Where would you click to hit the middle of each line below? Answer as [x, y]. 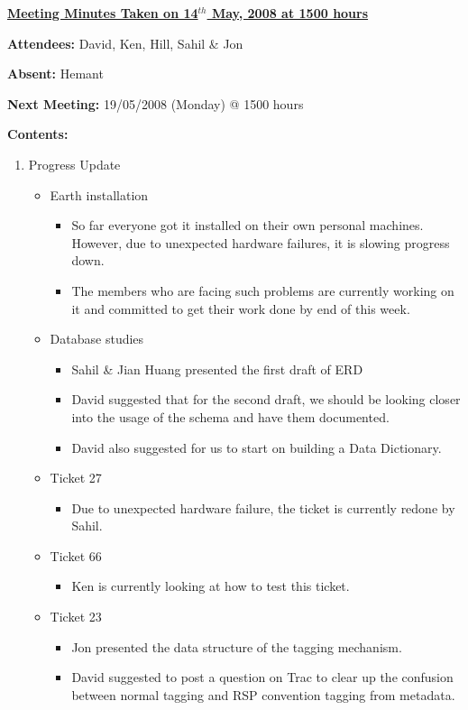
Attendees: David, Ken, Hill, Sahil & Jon [125, 43]
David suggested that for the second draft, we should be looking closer [266, 399]
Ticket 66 [76, 555]
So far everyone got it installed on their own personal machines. [248, 225]
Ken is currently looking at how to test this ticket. [211, 586]
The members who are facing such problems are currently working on [263, 290]
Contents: [38, 134]
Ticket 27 [76, 478]
